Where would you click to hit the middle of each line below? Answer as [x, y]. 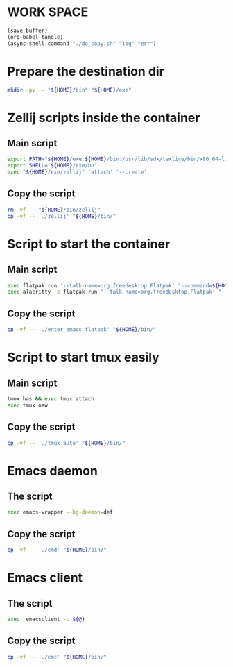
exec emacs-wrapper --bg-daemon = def [60, 512]
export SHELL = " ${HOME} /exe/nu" [52, 166]
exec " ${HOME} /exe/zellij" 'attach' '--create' [77, 172]
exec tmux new [28, 405]
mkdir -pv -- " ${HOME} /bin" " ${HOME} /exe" [69, 90]
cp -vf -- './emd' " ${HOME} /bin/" [57, 550]
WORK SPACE [48, 12]
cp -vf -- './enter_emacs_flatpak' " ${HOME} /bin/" [82, 330]
